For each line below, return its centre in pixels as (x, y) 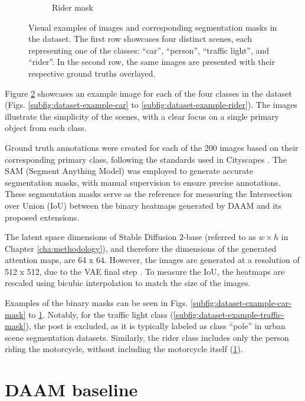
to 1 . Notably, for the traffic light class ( (101, 314)
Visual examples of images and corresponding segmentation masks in (153, 27)
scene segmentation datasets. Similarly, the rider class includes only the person (147, 337)
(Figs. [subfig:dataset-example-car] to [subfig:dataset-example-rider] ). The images (151, 105)
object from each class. (46, 128)
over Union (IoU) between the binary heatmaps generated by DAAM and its (143, 205)
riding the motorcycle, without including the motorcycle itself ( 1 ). (124, 349)
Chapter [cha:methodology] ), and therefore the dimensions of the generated (141, 248)
